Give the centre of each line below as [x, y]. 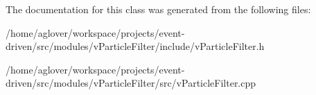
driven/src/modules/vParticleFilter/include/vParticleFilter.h [135, 46]
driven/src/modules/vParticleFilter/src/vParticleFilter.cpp [131, 83]
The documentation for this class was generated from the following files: [158, 9]
